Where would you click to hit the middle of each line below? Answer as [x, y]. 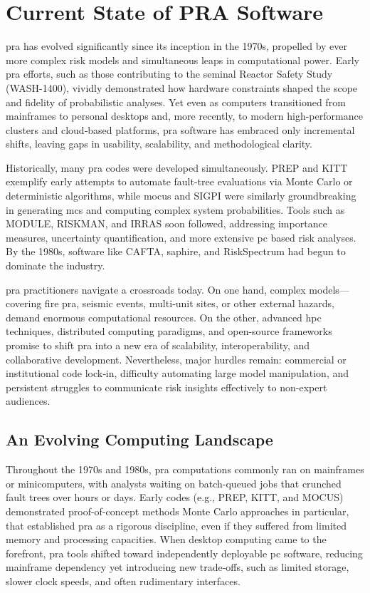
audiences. [28, 401]
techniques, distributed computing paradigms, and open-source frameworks [169, 331]
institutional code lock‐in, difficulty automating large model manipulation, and [178, 373]
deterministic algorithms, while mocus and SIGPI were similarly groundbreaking [181, 196]
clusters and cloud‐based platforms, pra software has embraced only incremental [180, 129]
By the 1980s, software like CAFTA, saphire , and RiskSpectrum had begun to [176, 251]
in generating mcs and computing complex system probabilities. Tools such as [175, 209]
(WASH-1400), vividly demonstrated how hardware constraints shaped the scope [182, 87]
